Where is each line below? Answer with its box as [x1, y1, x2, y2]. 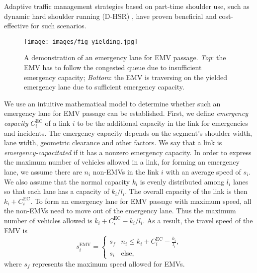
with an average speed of [166, 166, 241, 177]
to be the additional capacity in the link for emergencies [77, 118, 248, 128]
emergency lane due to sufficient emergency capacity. [24, 82, 184, 92]
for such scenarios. [31, 20, 86, 31]
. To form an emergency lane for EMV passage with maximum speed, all [30, 195, 252, 206]
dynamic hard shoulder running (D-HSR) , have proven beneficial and [4, 10, 217, 21]
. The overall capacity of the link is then [125, 186, 248, 196]
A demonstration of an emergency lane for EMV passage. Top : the [24, 52, 226, 63]
